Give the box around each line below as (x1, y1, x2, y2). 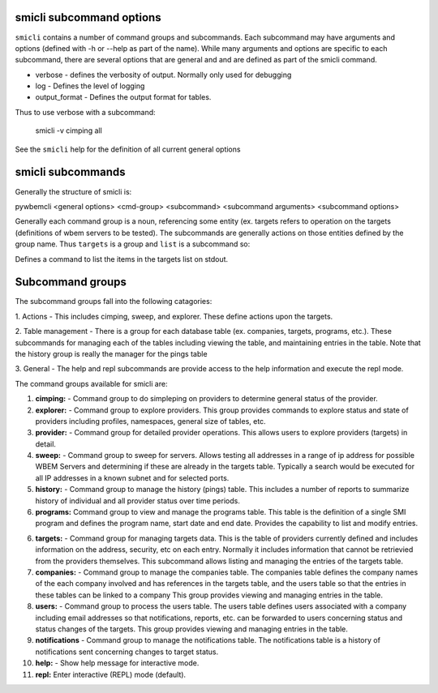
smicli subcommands (15, 165, 126, 179)
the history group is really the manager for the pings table (15, 349, 208, 358)
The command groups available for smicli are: (15, 379, 168, 388)
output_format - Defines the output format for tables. (35, 92, 212, 102)
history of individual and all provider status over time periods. (35, 495, 241, 506)
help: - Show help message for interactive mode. (35, 658, 200, 668)
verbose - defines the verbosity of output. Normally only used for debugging (35, 70, 292, 79)
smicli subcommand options (15, 11, 161, 24)
